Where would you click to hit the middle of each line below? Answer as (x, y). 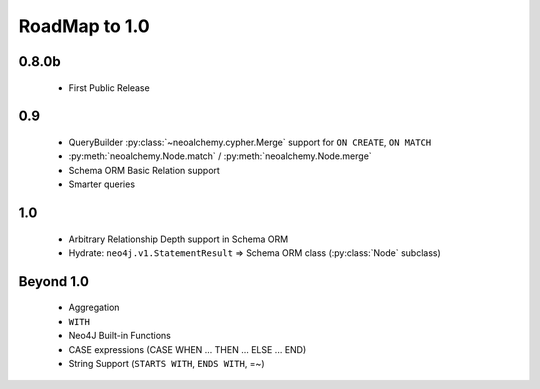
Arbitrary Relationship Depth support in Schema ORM (178, 239)
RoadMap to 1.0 (84, 26)
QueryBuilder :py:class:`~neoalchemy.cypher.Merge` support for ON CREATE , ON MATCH (250, 142)
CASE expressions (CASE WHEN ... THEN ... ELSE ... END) (187, 349)
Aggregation (94, 307)
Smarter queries (101, 184)
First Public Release (109, 87)
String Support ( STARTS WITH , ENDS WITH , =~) (166, 363)
